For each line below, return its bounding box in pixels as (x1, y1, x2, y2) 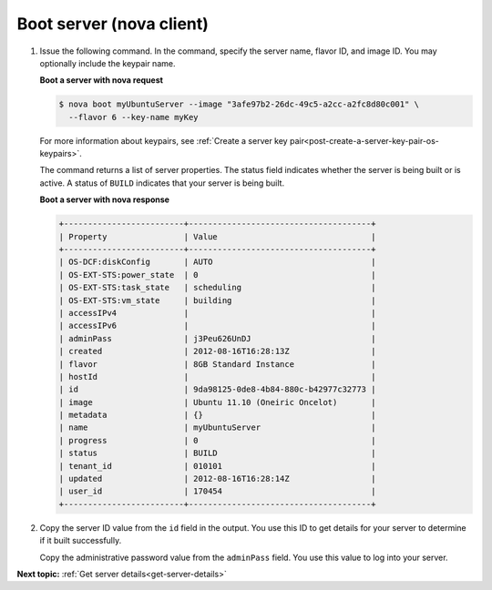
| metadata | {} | (58, 410, 376, 421)
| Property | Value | (58, 231, 376, 241)
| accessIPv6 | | (58, 320, 376, 331)
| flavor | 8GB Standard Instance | (58, 359, 376, 369)
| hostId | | (58, 371, 376, 381)
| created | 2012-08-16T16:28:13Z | (58, 346, 376, 357)
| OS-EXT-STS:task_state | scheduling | (58, 282, 376, 293)
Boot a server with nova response (39, 194, 170, 205)
